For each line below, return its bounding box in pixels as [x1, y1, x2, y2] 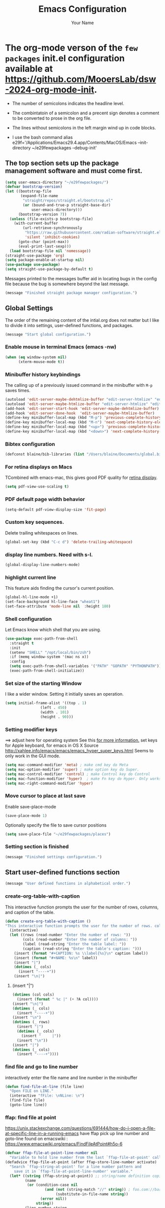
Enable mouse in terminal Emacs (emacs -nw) [5, 343, 116, 350]
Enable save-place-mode [5, 804, 56, 809]
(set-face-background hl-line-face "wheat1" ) [5, 599, 100, 604]
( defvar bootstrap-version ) [5, 184, 63, 189]
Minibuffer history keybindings [5, 371, 81, 378]
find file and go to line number [5, 1063, 79, 1070]
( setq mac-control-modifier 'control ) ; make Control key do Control [5, 772, 151, 776]
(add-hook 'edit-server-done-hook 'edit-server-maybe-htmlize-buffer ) [5, 410, 155, 416]
